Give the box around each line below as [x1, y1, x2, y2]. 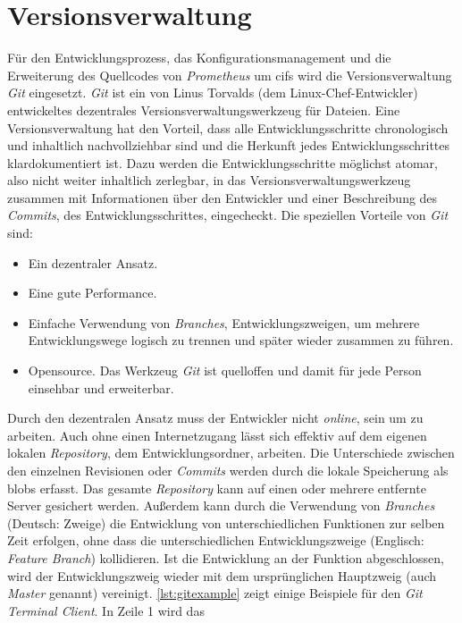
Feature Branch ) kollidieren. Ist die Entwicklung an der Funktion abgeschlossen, [7, 548, 444, 567]
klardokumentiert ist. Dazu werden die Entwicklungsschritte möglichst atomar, [7, 153, 438, 172]
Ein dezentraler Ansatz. [28, 253, 158, 272]
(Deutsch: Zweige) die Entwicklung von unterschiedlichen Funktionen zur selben [7, 513, 445, 532]
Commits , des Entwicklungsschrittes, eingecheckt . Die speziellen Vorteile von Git [7, 206, 449, 224]
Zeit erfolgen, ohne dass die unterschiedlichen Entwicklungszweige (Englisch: [7, 531, 424, 550]
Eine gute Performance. [28, 283, 157, 302]
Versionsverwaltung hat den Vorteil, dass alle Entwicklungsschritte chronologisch [7, 118, 449, 137]
